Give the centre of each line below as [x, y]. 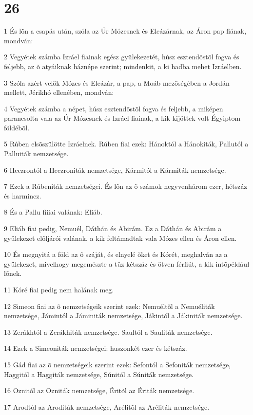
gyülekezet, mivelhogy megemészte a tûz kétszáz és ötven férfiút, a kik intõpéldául [127, 263]
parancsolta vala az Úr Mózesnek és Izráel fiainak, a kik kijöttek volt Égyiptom [122, 118]
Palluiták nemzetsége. [36, 153]
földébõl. [17, 127]
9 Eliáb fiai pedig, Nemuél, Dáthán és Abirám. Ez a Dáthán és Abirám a [113, 228]
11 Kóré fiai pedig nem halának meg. [59, 289]
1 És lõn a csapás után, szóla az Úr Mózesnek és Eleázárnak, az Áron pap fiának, [125, 31]
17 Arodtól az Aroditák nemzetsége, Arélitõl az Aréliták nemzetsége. [107, 406]
